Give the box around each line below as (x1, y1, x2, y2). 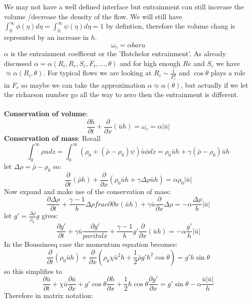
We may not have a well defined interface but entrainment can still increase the (4, 1, 244, 11)
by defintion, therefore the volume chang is (106, 21, 235, 31)
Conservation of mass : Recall (4, 133, 101, 143)
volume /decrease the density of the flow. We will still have (4, 11, 182, 21)
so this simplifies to (4, 266, 62, 276)
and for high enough (119, 58, 181, 68)
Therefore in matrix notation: (4, 290, 93, 301)
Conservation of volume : (4, 108, 88, 119)
